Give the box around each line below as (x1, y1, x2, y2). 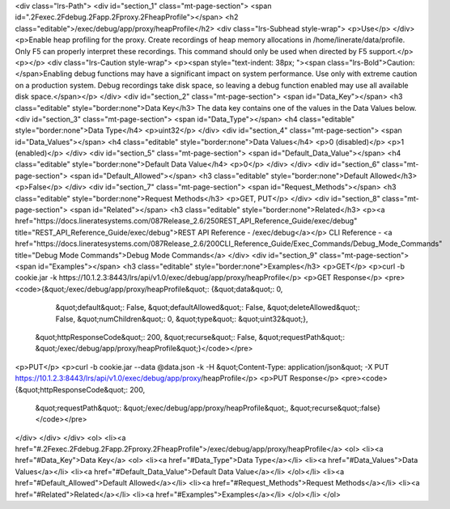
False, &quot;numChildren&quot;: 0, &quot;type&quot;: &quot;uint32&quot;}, (55, 314, 308, 324)
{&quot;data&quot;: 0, (210, 284, 283, 294)
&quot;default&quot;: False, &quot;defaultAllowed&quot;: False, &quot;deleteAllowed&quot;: (55, 303, 360, 312)
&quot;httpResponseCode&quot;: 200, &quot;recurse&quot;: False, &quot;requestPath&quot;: (35, 332, 346, 341)
